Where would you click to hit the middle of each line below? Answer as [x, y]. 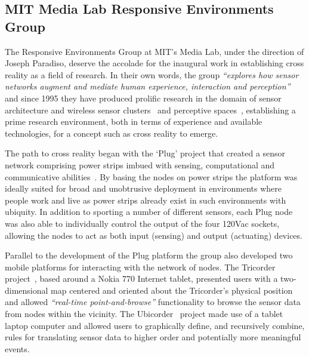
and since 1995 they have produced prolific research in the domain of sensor [143, 98]
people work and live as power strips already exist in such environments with [146, 200]
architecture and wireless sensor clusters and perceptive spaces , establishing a [150, 110]
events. [17, 348]
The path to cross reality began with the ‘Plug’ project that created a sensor [145, 153]
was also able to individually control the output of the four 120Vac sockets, [142, 223]
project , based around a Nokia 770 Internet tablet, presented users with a [141, 278]
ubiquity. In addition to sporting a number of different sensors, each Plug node [149, 212]
